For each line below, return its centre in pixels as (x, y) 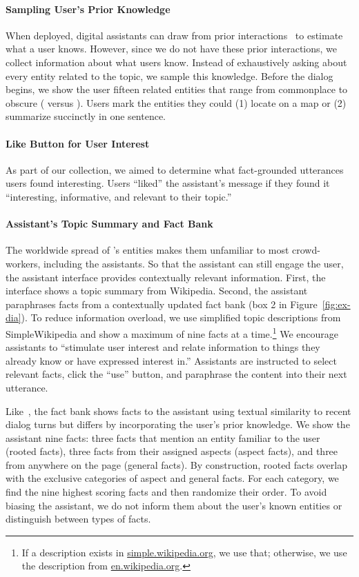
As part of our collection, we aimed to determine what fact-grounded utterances (175, 169)
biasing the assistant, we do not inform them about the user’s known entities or (174, 505)
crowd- (306, 250)
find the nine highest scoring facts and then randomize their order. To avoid (166, 492)
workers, (23, 263)
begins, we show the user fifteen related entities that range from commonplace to (177, 89)
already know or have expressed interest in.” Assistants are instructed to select (171, 360)
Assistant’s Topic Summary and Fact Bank (109, 224)
